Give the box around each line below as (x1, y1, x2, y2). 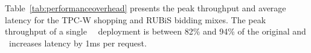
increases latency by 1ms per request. (8, 36, 147, 49)
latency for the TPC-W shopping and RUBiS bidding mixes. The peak (5, 13, 266, 26)
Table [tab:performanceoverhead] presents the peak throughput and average (5, 2, 286, 14)
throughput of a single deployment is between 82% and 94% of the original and (5, 25, 306, 38)
